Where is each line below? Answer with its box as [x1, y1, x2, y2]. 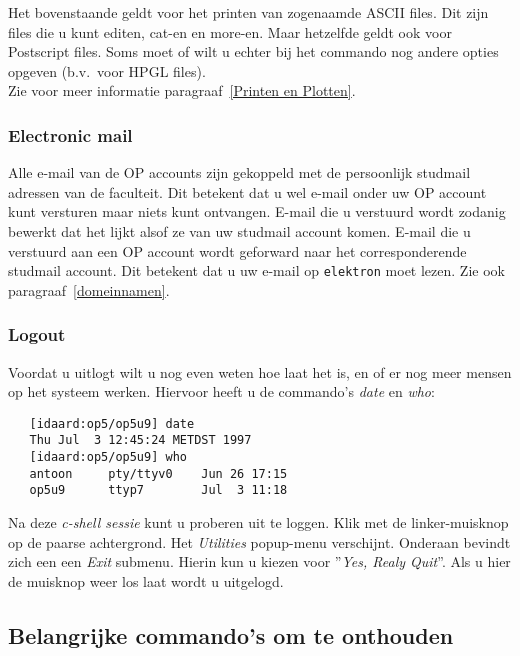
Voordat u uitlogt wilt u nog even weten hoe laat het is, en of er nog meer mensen [8, 361, 512, 382]
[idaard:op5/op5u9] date [29, 416, 195, 431]
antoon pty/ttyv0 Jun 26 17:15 [29, 466, 288, 481]
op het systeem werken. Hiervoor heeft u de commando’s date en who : [8, 381, 435, 402]
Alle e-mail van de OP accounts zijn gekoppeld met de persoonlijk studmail [8, 162, 471, 183]
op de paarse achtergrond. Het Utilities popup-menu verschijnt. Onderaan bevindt [8, 531, 511, 552]
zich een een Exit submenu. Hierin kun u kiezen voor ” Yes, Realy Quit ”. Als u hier [8, 551, 511, 572]
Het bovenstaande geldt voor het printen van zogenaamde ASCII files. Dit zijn [8, 2, 489, 22]
